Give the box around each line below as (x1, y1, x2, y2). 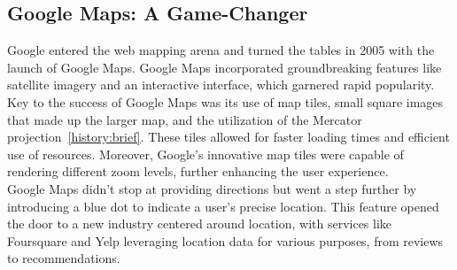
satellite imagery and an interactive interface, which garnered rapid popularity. (7, 75, 435, 94)
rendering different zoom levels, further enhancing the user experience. (7, 162, 389, 181)
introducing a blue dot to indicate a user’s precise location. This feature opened (7, 197, 439, 215)
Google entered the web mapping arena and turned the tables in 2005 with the (7, 41, 435, 59)
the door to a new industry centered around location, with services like (7, 214, 392, 233)
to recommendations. (7, 249, 120, 267)
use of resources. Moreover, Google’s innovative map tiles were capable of (7, 144, 404, 163)
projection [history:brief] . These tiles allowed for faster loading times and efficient (7, 127, 450, 146)
